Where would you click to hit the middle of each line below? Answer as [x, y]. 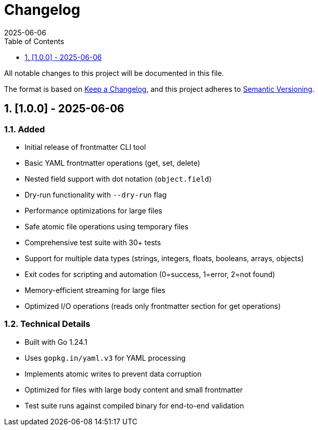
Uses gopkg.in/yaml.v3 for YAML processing [105, 358]
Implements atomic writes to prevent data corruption [113, 374]
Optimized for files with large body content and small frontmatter [134, 389]
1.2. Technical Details [47, 324]
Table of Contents [34, 41]
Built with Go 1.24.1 [56, 342]
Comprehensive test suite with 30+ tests [93, 242]
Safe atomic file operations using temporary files [107, 226]
